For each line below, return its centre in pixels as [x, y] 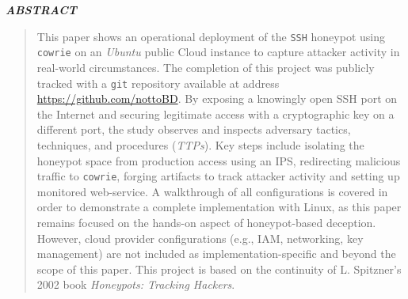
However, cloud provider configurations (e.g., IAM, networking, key [200, 238]
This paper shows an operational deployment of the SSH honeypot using [211, 36]
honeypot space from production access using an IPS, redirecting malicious [219, 160]
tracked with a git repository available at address [158, 83]
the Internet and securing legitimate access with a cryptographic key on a [215, 114]
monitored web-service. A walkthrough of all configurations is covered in [212, 191]
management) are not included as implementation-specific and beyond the [216, 254]
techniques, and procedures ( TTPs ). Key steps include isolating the [200, 144]
